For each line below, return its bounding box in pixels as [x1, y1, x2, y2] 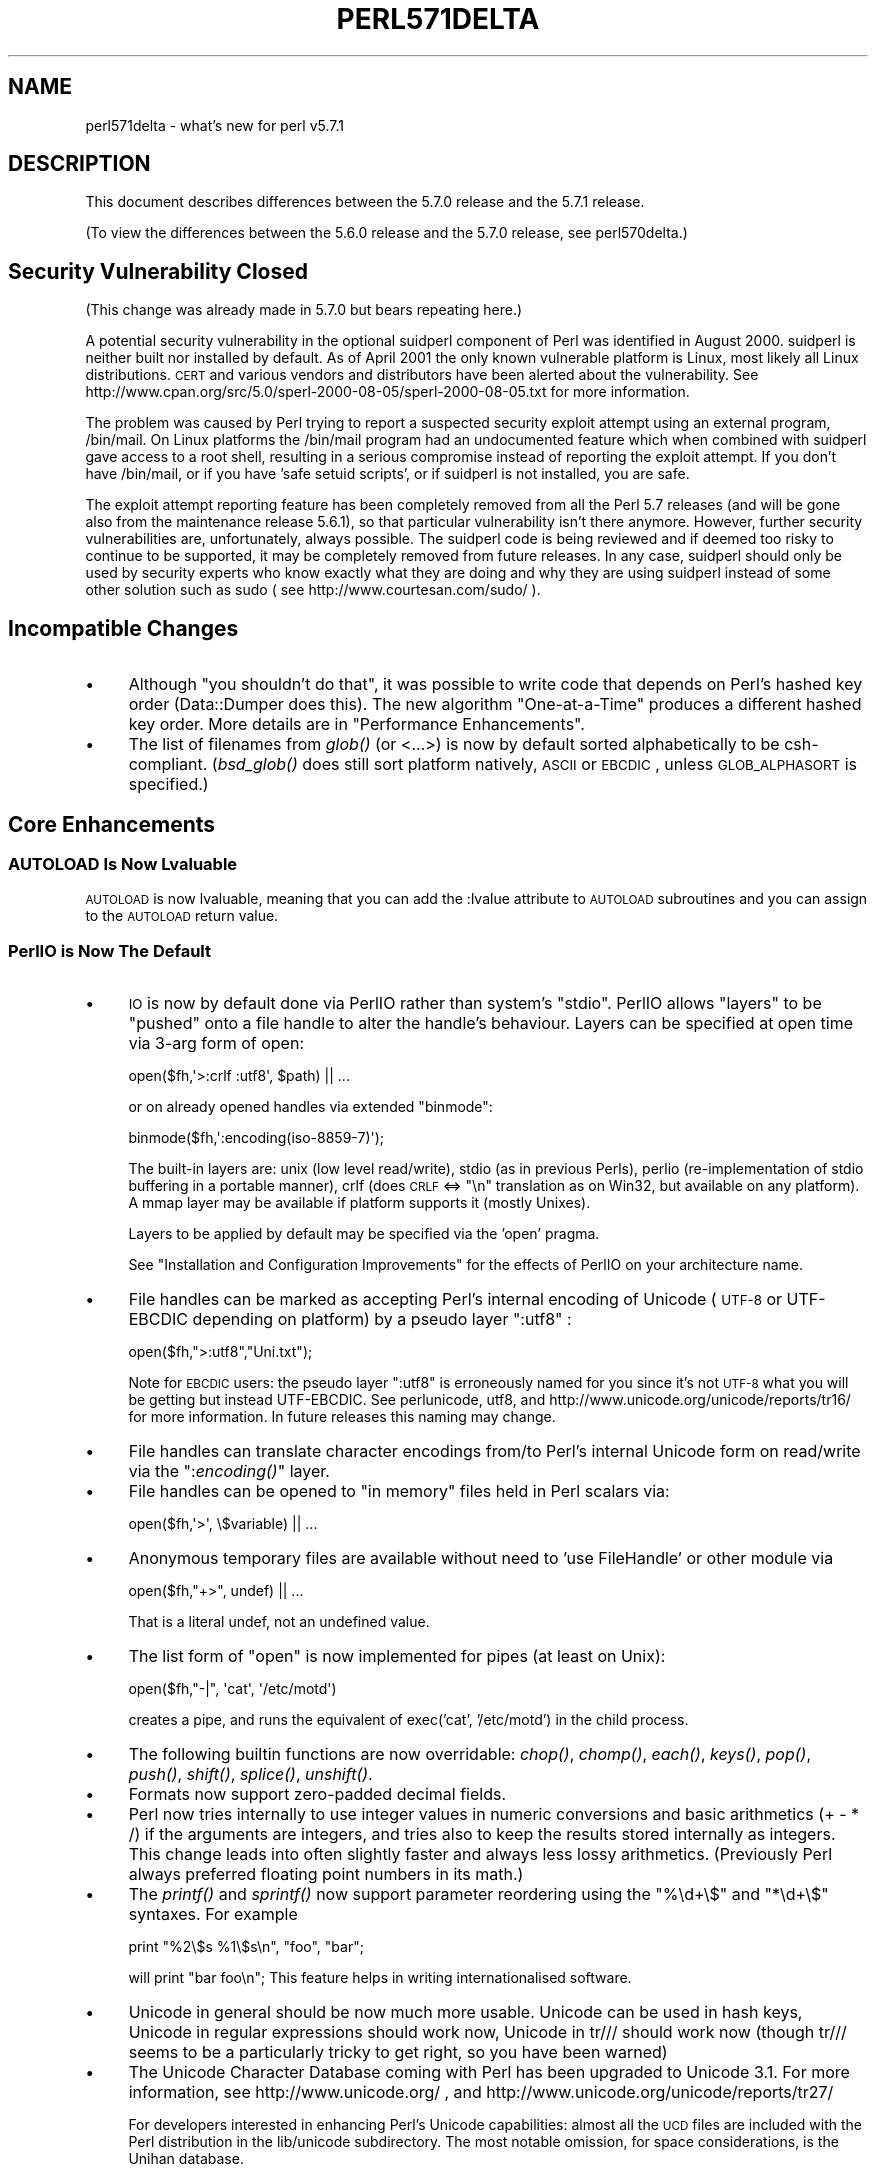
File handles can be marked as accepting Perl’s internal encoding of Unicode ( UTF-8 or [128, 1289, 783, 1310]
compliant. [128, 754, 208, 775]
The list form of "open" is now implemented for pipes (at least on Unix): [128, 1646, 666, 1667]
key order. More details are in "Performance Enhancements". [128, 714, 585, 735]
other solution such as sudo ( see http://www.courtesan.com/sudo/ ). [85, 581, 541, 599]
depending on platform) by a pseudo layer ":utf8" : [192, 1309, 572, 1330]
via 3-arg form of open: [128, 1033, 304, 1054]
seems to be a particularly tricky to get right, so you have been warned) [128, 2042, 668, 2063]
